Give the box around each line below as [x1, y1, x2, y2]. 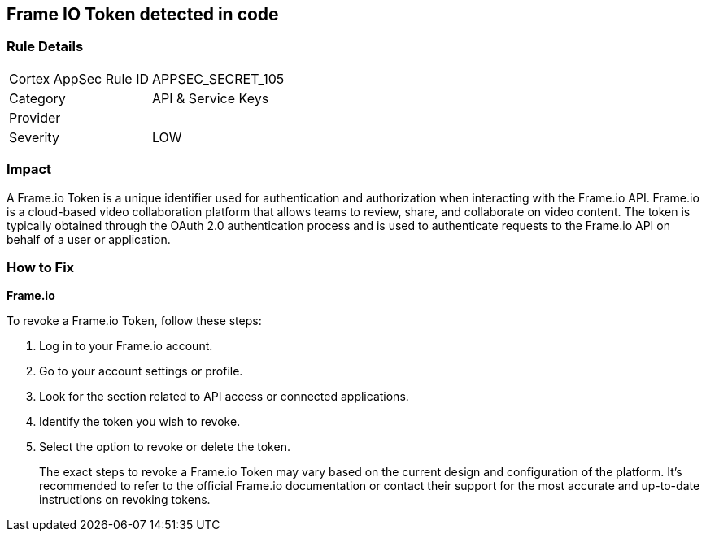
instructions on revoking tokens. [39, 492, 211, 507]
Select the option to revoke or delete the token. [39, 440, 290, 454]
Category [9, 89, 66, 106]
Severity [9, 128, 59, 145]
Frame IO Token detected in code [7, 4, 279, 24]
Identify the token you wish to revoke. [39, 414, 241, 429]
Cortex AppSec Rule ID [9, 70, 150, 87]
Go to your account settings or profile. [39, 364, 243, 379]
